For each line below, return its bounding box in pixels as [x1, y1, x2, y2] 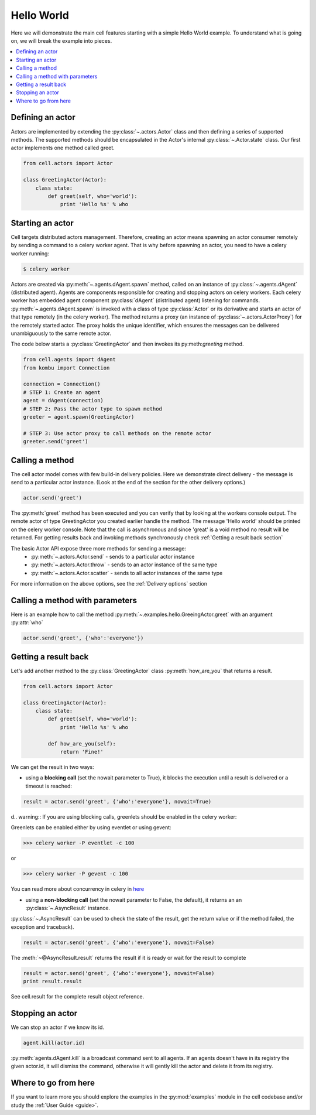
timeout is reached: [25, 782, 73, 789]
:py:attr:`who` [11, 619, 43, 626]
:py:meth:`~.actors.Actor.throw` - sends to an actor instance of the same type [30, 561, 218, 568]
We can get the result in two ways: [11, 764, 94, 771]
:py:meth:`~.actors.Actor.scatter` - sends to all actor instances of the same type [30, 569, 223, 576]
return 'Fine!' [60, 748, 104, 755]
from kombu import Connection [23, 364, 110, 371]
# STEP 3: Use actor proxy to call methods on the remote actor [23, 430, 212, 436]
